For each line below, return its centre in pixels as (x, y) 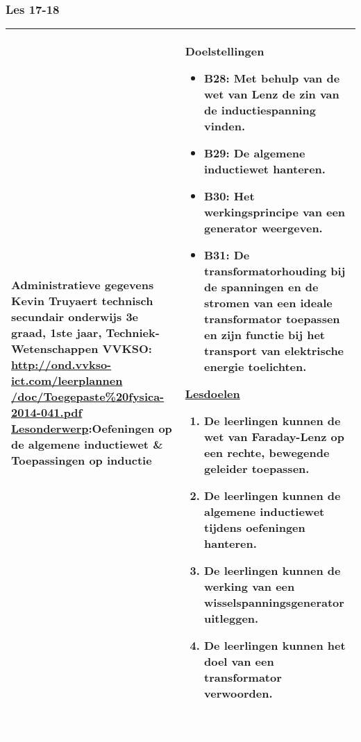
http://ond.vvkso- (61, 364)
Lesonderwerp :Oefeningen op (92, 428)
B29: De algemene (255, 153)
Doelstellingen (225, 51)
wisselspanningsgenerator (274, 603)
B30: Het (229, 196)
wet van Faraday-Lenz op (274, 437)
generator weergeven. (263, 228)
